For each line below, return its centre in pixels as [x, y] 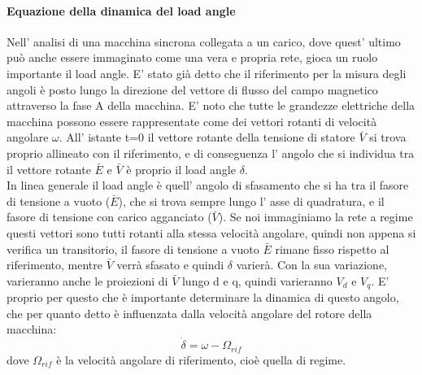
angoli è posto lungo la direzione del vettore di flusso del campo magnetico [192, 89]
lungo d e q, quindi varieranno [257, 280]
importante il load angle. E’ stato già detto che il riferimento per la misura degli [207, 73]
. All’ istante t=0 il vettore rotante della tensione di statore [207, 137]
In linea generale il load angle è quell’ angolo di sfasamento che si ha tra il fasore [208, 185]
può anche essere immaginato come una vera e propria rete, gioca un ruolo [192, 57]
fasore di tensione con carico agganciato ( [109, 217]
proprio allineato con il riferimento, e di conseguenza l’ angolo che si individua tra [211, 153]
